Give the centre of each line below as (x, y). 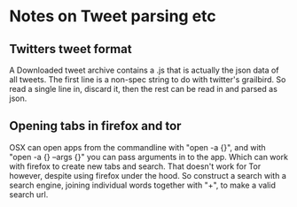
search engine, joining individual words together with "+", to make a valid (143, 185)
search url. (29, 194)
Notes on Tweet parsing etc (113, 16)
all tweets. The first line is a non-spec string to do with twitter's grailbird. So (148, 80)
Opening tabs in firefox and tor (95, 126)
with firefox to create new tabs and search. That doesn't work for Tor (135, 166)
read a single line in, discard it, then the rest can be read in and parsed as (143, 89)
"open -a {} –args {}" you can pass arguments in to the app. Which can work (148, 157)
